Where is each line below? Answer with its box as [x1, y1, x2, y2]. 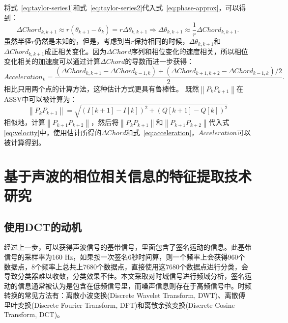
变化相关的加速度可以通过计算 [4, 56, 100, 66]
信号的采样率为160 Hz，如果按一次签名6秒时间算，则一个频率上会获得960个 [4, 251, 245, 262]
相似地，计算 [4, 117, 45, 127]
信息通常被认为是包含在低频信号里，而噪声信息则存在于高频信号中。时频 [17, 280, 252, 291]
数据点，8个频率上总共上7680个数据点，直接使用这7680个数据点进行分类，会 [4, 261, 248, 271]
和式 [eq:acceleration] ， [126, 127, 199, 138]
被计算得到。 [4, 137, 45, 147]
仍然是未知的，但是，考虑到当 [34, 36, 131, 46]
